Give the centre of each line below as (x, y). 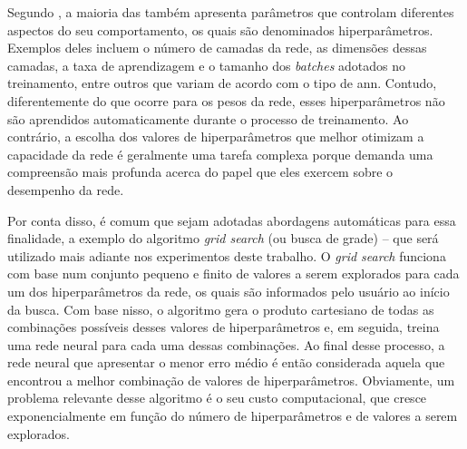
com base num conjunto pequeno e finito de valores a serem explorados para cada (233, 273)
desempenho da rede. (66, 189)
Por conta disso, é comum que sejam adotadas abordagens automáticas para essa (232, 220)
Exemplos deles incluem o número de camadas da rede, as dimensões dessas (217, 48)
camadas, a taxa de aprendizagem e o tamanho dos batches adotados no (207, 65)
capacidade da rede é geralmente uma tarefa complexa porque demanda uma (220, 154)
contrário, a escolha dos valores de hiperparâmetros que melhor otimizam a (216, 137)
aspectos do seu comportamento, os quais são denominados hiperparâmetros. (220, 29)
